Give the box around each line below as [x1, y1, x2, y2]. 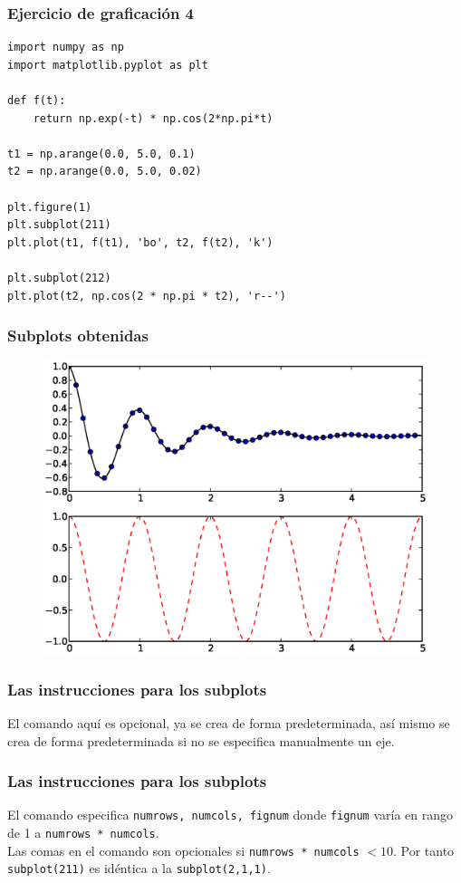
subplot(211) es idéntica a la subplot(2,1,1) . [7, 859, 271, 878]
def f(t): [7, 94, 66, 107]
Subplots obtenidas [7, 324, 149, 347]
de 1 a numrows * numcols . [7, 823, 159, 842]
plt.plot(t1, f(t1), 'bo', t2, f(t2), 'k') [7, 235, 274, 249]
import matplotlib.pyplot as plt [7, 58, 208, 72]
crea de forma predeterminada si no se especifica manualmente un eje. [7, 731, 395, 750]
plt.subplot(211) [7, 218, 111, 232]
